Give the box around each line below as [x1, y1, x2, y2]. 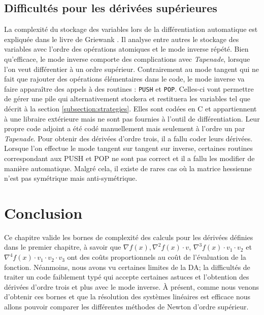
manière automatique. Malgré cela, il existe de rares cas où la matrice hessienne [4, 163, 252, 173]
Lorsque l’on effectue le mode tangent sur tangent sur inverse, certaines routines [4, 143, 253, 153]
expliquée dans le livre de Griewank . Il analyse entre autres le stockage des [4, 33, 239, 44]
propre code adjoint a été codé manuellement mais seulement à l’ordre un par [4, 123, 245, 134]
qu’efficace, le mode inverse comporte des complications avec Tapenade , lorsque [4, 53, 250, 64]
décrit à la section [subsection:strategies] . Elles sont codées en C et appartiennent [4, 103, 257, 114]
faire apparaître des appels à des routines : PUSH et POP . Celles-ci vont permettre [4, 83, 254, 94]
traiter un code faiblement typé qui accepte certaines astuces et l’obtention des [4, 271, 249, 282]
